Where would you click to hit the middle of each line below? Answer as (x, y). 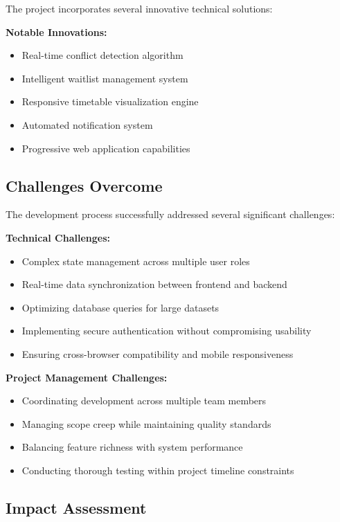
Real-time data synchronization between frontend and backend (154, 284)
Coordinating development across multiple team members (144, 400)
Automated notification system (87, 124)
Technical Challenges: (58, 237)
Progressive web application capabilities (106, 148)
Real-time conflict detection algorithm (102, 55)
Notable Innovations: (56, 31)
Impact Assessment (76, 507)
